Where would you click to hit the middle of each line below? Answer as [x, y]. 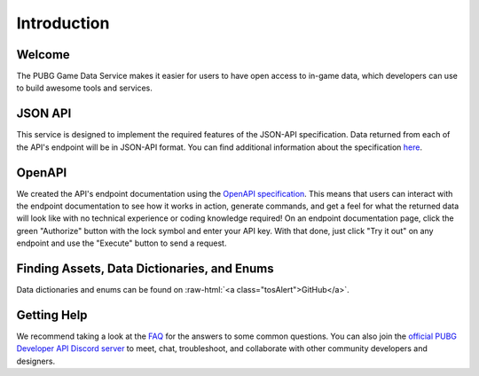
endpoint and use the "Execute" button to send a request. [122, 243]
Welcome [43, 55]
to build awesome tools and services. [84, 88]
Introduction [63, 23]
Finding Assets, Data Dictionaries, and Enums [145, 269]
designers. [36, 361]
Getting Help [52, 315]
